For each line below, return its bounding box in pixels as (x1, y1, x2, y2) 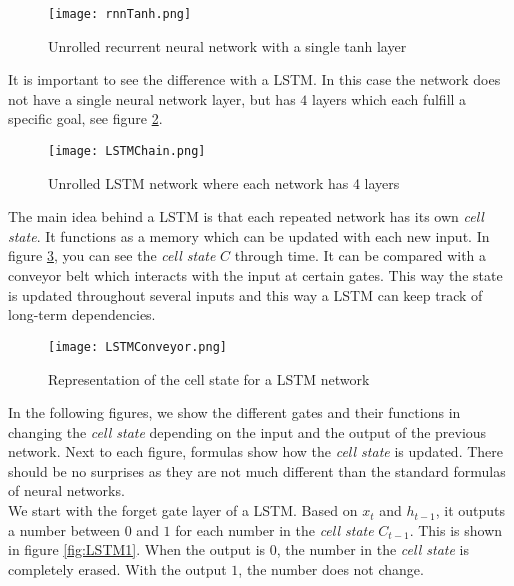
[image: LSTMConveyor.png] (48, 339, 227, 354)
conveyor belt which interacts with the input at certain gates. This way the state (8, 265, 503, 286)
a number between (8, 519, 121, 540)
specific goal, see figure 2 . (8, 108, 163, 129)
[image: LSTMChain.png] (48, 144, 206, 159)
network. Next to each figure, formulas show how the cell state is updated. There (8, 441, 504, 462)
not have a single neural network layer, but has (8, 88, 296, 109)
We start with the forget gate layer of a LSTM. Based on (8, 500, 358, 521)
